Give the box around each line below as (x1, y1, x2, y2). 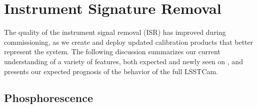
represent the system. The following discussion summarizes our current (4, 46, 220, 57)
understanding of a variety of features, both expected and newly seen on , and (4, 56, 243, 66)
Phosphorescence (4, 90, 93, 106)
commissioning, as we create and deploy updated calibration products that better (4, 36, 253, 47)
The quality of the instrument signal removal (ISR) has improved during (4, 27, 226, 37)
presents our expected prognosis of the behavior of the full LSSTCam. (4, 66, 218, 76)
